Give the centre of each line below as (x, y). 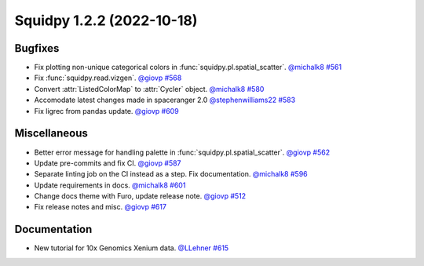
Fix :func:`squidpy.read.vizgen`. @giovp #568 (108, 78)
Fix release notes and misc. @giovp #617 (100, 207)
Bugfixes (37, 48)
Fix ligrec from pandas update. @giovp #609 (107, 111)
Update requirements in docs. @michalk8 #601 (110, 185)
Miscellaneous (51, 133)
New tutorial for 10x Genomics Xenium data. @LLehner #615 (132, 248)
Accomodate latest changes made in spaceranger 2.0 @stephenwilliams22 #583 (165, 100)
